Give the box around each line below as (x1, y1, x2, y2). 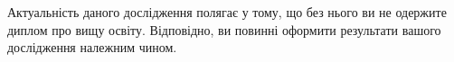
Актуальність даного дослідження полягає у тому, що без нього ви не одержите (7, 3, 447, 21)
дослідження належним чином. (7, 38, 177, 57)
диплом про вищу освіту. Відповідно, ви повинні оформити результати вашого (7, 20, 441, 39)
